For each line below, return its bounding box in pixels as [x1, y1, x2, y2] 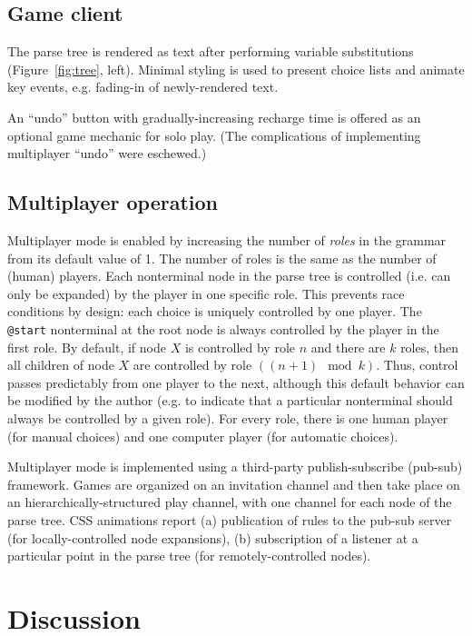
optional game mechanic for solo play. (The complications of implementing [7, 125, 421, 144]
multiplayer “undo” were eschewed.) [7, 144, 207, 163]
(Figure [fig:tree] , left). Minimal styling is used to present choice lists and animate [7, 59, 465, 78]
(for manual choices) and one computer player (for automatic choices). [7, 426, 398, 445]
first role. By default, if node [7, 337, 166, 356]
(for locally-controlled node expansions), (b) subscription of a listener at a [7, 528, 418, 547]
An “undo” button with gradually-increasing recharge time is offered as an [7, 107, 421, 126]
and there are [310, 337, 386, 356]
